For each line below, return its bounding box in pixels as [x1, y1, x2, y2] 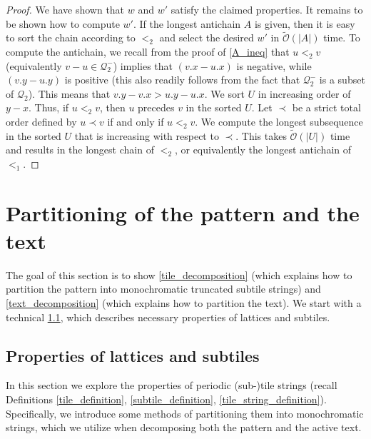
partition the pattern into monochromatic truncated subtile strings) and [6, 281, 321, 296]
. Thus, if [29, 100, 69, 115]
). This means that [28, 86, 111, 101]
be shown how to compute [6, 16, 120, 31]
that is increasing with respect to [74, 128, 219, 143]
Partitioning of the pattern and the [6, 198, 360, 227]
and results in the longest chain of [6, 142, 154, 157]
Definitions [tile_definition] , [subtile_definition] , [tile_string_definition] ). [6, 392, 327, 407]
